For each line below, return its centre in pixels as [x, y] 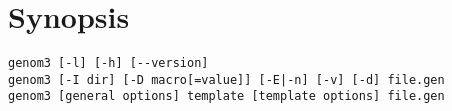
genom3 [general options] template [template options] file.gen [226, 96]
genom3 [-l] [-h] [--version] [108, 63]
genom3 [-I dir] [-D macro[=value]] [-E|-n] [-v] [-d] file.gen [226, 79]
